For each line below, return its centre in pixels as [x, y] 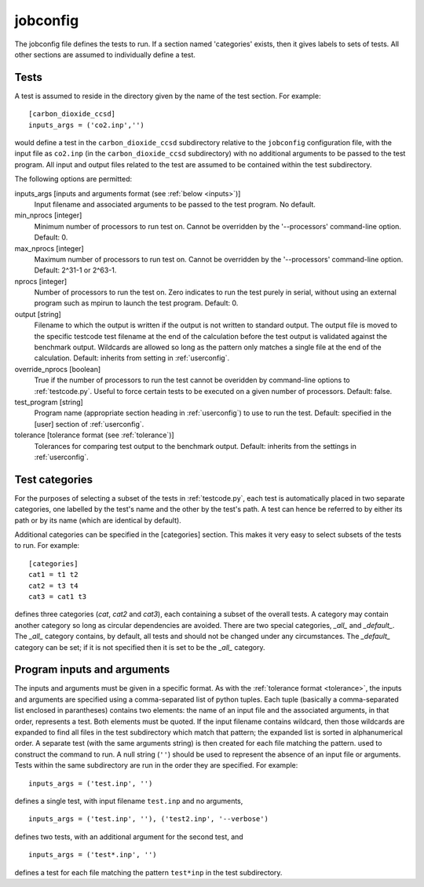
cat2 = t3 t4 [53, 586]
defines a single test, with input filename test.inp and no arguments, [129, 801]
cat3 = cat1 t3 [58, 596]
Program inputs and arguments [92, 670]
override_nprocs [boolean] [58, 369]
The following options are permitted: [73, 179]
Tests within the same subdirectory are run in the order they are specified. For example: [156, 765]
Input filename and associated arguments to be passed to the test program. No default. [175, 204]
